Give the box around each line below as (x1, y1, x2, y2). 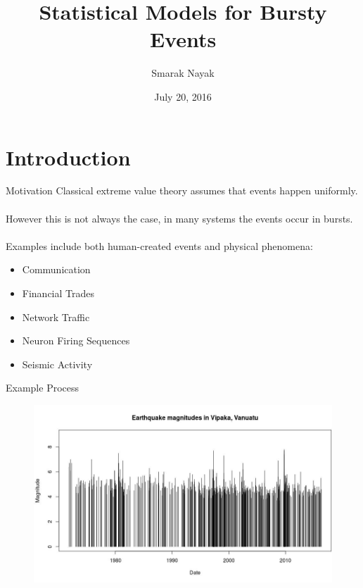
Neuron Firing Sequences (22, 333, 130, 348)
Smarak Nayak (151, 65, 215, 80)
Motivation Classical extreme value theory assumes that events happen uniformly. (6, 183, 358, 198)
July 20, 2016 (154, 89, 212, 104)
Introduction (6, 142, 131, 171)
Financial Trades (22, 286, 95, 300)
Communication (22, 262, 91, 277)
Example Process (6, 380, 79, 395)
